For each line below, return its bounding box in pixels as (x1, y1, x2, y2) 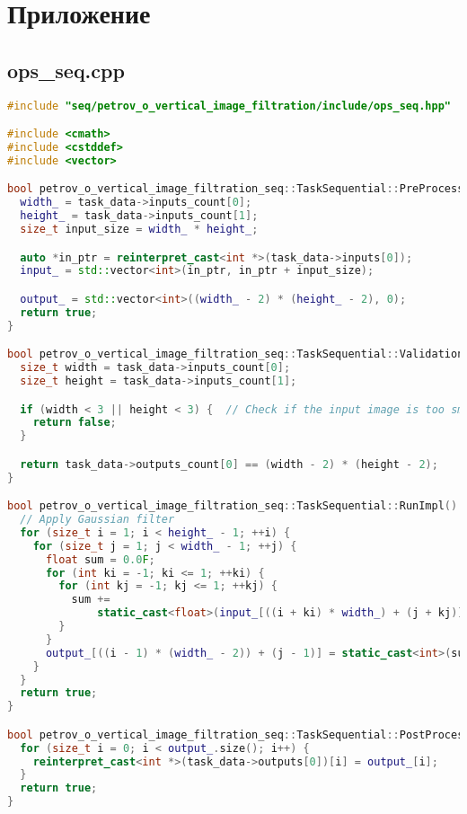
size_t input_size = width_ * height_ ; (20, 223, 259, 236)
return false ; (32, 416, 117, 429)
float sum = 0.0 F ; (45, 553, 155, 566)
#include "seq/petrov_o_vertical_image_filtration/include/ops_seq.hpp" (7, 99, 451, 112)
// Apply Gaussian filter (20, 513, 175, 526)
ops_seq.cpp (7, 56, 125, 84)
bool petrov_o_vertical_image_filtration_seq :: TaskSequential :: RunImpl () (7, 500, 458, 513)
